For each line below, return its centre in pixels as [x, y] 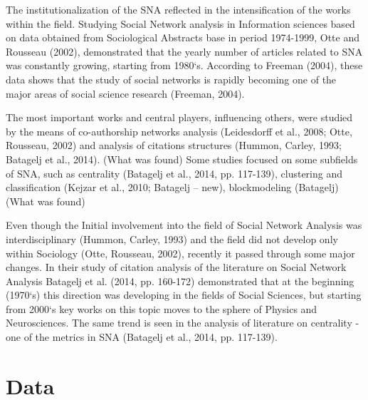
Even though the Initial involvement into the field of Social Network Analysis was [184, 225]
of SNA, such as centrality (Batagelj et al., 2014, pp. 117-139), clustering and [174, 173]
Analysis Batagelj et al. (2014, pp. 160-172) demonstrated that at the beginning [180, 281]
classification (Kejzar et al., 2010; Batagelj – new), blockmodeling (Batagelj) [172, 187]
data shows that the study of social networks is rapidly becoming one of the [171, 79]
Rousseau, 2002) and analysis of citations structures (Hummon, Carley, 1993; [174, 145]
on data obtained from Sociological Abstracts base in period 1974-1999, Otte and [183, 37]
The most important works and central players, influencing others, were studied [179, 117]
